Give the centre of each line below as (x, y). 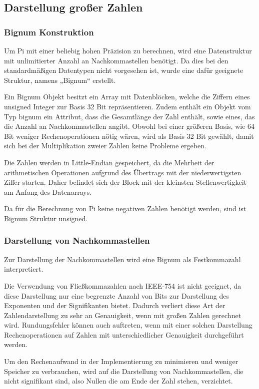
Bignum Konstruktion (49, 32)
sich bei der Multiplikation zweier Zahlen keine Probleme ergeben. (105, 146)
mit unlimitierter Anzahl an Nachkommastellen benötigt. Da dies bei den (116, 60)
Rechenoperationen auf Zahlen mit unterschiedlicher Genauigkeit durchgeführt (124, 334)
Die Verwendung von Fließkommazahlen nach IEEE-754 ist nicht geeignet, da (123, 285)
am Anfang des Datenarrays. (48, 192)
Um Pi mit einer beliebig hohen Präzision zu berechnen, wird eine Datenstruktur (128, 50)
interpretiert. (24, 269)
